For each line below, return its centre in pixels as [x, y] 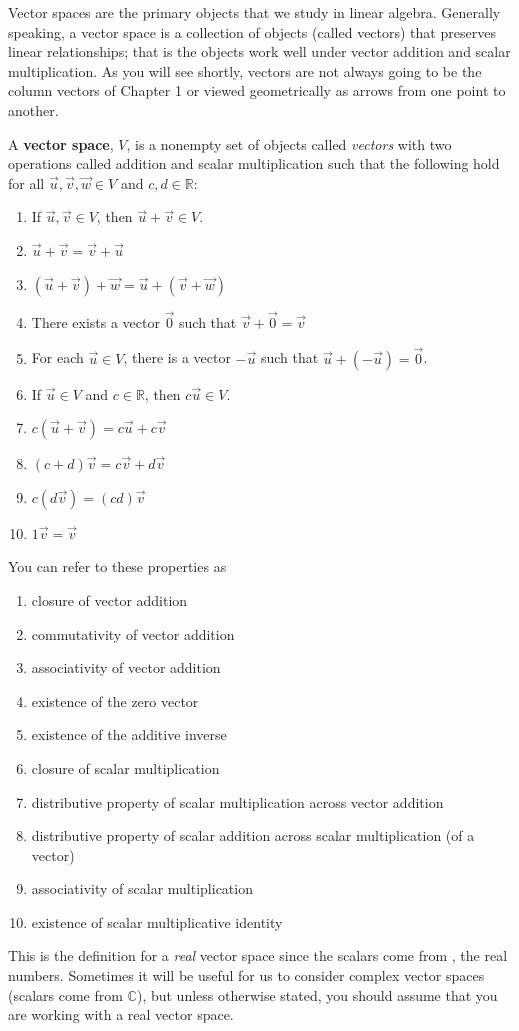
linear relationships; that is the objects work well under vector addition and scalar [259, 51]
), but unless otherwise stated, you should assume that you [317, 994]
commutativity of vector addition [133, 633]
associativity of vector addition [126, 667]
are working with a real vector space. [121, 1014]
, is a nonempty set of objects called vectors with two [289, 143]
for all [26, 182]
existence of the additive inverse [129, 734]
